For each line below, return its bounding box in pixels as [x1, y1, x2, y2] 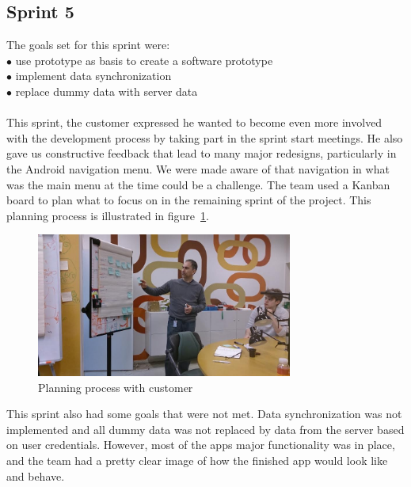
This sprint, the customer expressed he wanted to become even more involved [6, 114, 382, 131]
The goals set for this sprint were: [6, 36, 170, 53]
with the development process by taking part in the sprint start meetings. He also [6, 129, 403, 146]
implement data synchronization [15, 67, 172, 84]
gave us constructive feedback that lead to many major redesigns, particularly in [6, 145, 397, 162]
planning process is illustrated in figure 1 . [6, 207, 209, 223]
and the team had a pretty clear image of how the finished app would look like [6, 452, 388, 469]
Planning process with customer [38, 379, 193, 395]
